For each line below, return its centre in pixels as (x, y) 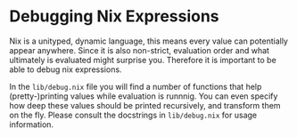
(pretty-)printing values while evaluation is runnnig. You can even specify (144, 96)
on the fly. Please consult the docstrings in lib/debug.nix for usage (133, 115)
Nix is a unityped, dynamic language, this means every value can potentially (148, 41)
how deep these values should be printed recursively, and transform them (145, 105)
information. (32, 124)
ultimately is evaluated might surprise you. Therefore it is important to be (143, 60)
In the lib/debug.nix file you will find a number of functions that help (136, 86)
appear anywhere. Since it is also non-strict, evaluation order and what (140, 50)
